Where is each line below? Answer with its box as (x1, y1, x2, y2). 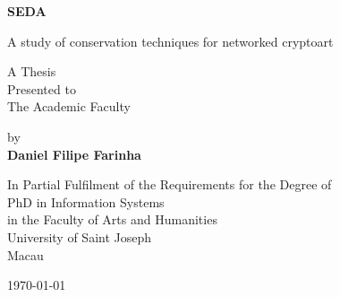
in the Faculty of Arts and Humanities (7, 210, 217, 229)
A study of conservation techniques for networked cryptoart (7, 31, 334, 50)
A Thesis (7, 62, 56, 81)
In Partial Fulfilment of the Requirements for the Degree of (7, 175, 332, 194)
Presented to (7, 79, 76, 98)
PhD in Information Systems (7, 192, 165, 211)
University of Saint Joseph (7, 227, 152, 246)
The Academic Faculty (7, 97, 131, 116)
